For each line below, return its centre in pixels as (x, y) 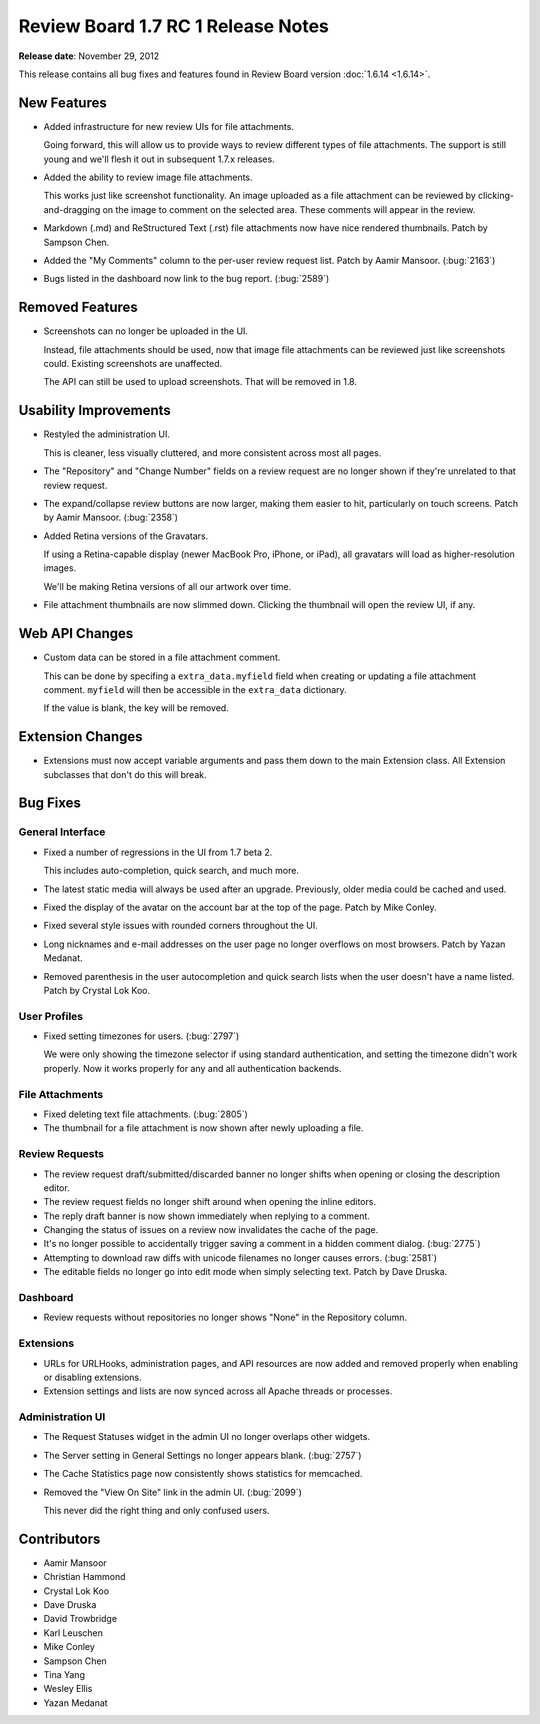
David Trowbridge (80, 1619)
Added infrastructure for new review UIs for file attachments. (169, 126)
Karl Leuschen (73, 1632)
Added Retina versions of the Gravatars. (126, 536)
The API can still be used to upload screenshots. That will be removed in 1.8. (200, 382)
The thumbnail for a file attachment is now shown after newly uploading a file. (203, 1128)
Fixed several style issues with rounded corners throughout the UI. (181, 926)
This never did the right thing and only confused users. (156, 1510)
